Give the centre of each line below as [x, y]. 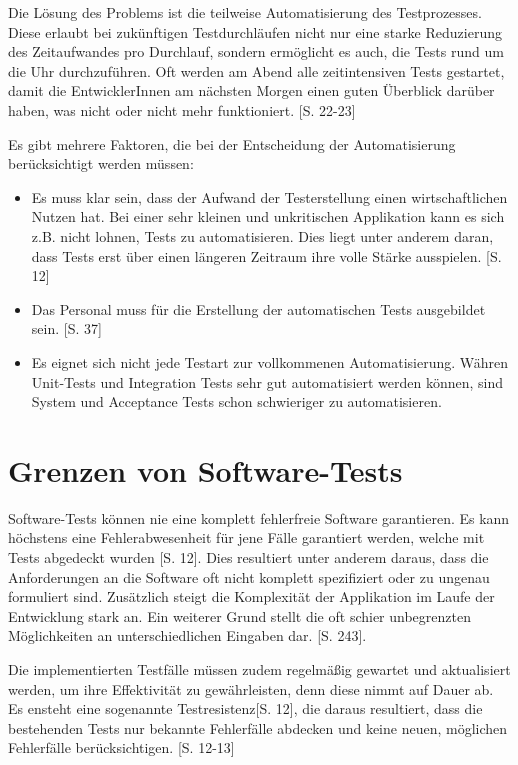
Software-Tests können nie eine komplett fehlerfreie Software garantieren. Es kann [259, 517]
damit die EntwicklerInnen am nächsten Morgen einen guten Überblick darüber [251, 90]
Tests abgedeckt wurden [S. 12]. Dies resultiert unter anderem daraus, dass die [248, 557]
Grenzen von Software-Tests [205, 469]
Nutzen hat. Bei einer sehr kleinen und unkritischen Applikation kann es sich [268, 216]
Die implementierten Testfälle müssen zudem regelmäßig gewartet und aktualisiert [259, 668]
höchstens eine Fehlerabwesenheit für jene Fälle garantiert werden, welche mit [246, 537]
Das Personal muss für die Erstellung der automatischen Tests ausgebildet [258, 308]
